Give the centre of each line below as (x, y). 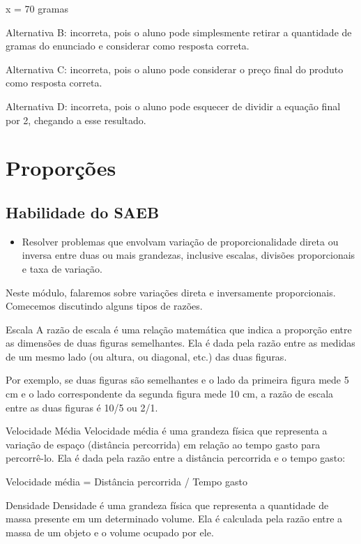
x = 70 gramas (37, 8)
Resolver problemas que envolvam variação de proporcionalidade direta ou (180, 241)
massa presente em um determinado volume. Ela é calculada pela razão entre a (174, 519)
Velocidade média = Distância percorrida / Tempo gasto (126, 482)
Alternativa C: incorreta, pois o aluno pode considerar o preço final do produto (175, 69)
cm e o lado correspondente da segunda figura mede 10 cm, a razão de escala (170, 394)
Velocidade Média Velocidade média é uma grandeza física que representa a (167, 431)
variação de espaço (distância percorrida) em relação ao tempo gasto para (163, 444)
